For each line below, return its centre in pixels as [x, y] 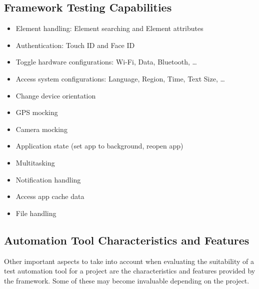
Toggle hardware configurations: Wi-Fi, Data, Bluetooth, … [106, 62]
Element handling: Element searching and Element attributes [109, 28]
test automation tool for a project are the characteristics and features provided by [130, 271]
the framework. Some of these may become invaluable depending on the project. [127, 280]
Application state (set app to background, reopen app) [99, 146]
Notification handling [48, 179]
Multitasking [35, 162]
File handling [36, 213]
